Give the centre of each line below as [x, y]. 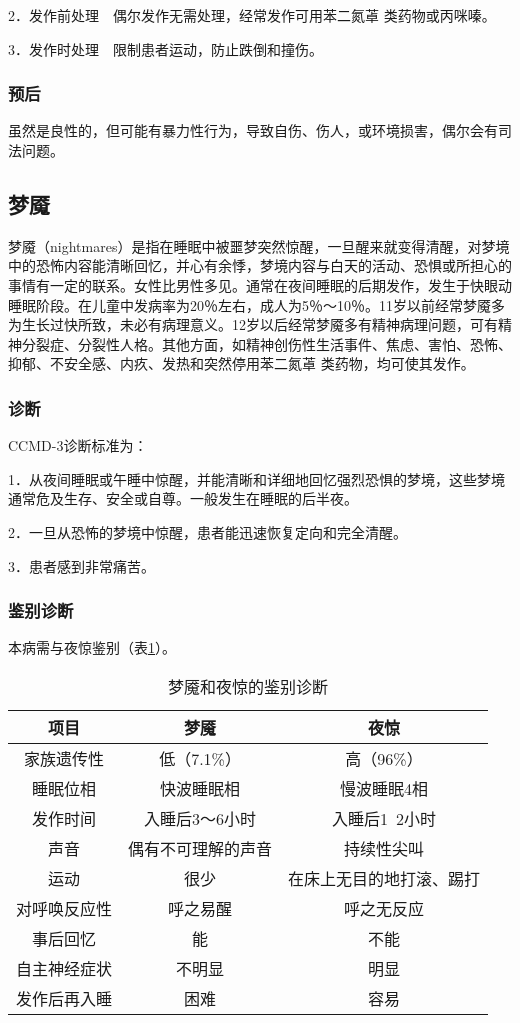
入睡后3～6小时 [200, 818]
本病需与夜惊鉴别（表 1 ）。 [92, 647]
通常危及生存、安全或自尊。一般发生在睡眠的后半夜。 [183, 498]
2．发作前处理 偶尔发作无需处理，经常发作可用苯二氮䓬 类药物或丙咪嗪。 [252, 15]
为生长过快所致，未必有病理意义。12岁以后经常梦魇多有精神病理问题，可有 [253, 324]
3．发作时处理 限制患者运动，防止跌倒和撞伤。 [165, 48]
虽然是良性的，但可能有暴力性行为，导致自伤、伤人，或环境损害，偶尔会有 [253, 130]
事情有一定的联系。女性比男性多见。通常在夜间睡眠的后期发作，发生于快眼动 [260, 284]
